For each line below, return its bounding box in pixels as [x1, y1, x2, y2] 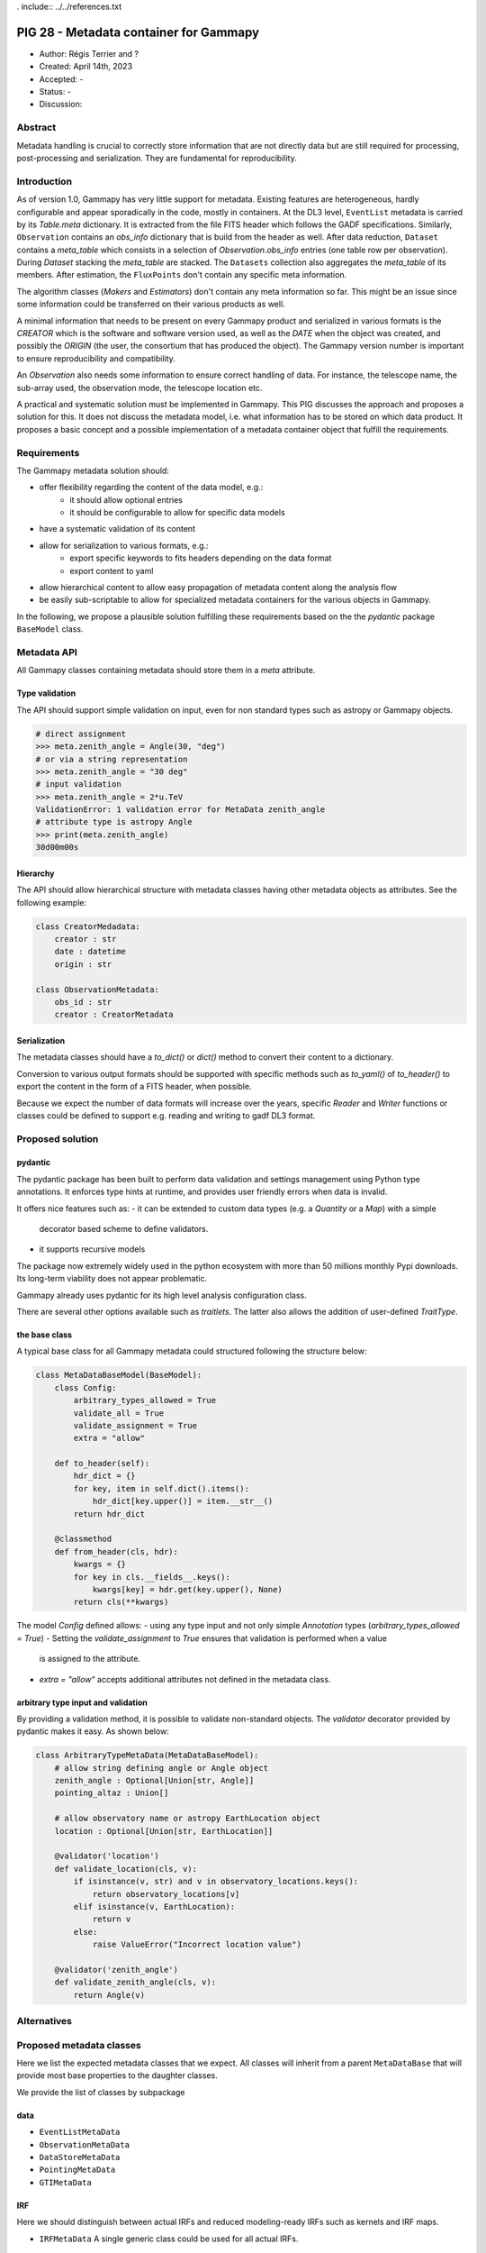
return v [92, 1914, 131, 1924]
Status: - [39, 87, 72, 97]
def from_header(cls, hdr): [54, 1546, 179, 1556]
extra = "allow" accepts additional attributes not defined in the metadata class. [39, 1674, 331, 1684]
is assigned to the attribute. [39, 1654, 141, 1665]
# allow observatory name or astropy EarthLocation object [54, 1813, 321, 1824]
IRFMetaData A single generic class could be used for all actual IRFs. [39, 2233, 299, 2244]
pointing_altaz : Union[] [54, 1788, 169, 1798]
